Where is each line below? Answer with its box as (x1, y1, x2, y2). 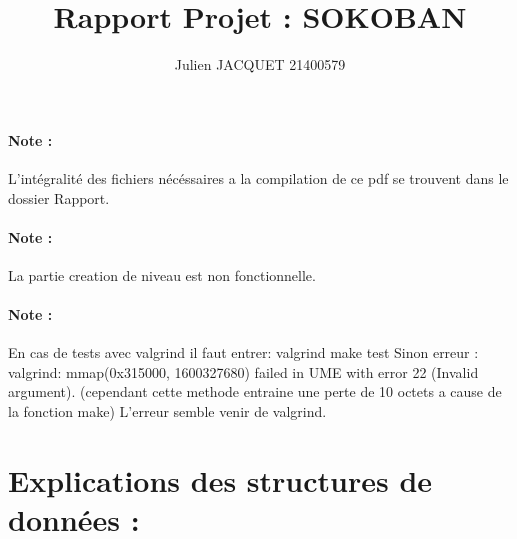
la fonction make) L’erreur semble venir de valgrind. (8, 401, 327, 422)
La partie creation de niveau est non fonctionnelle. (8, 264, 316, 285)
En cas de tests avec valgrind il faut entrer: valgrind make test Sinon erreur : (8, 342, 479, 363)
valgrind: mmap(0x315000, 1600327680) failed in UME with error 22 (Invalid (8, 361, 479, 382)
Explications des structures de (8, 459, 433, 500)
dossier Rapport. (8, 187, 110, 208)
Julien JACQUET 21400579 (174, 54, 346, 75)
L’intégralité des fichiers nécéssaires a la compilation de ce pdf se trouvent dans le (8, 167, 509, 188)
